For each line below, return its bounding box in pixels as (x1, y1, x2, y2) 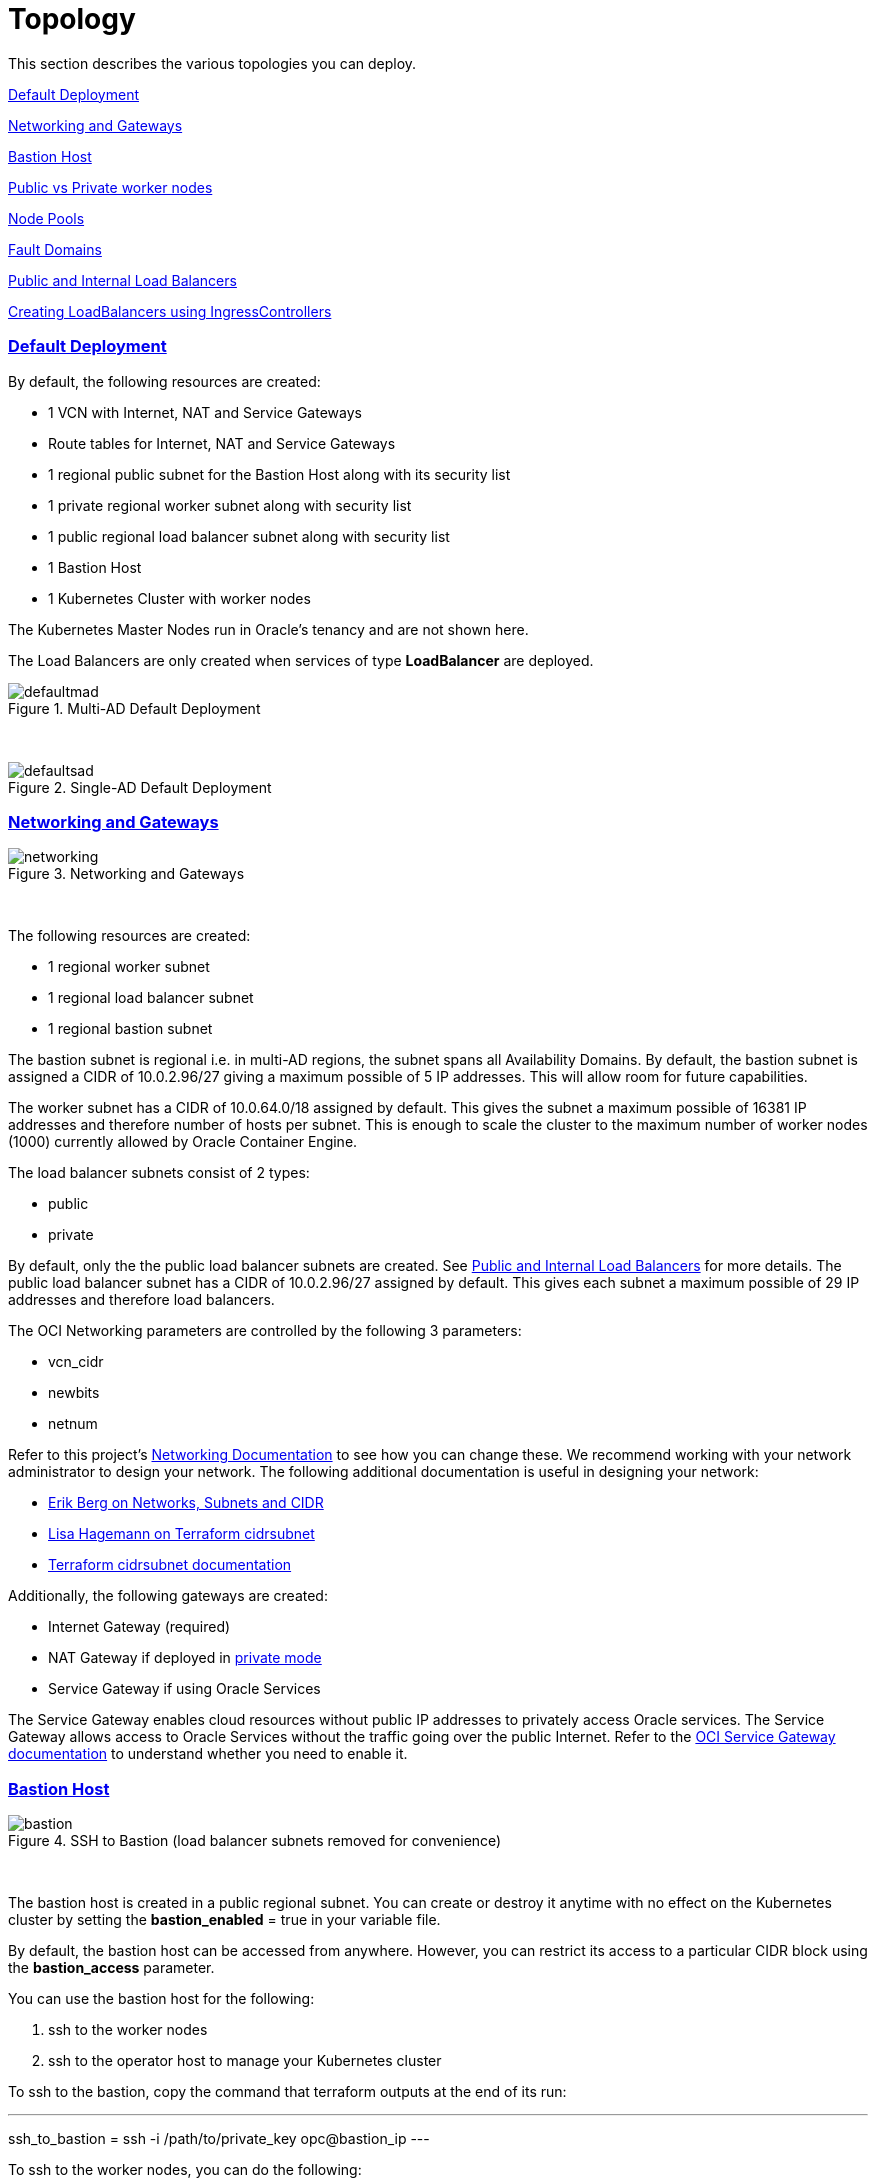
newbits (48, 1384, 100, 1402)
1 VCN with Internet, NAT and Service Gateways (48, 403, 362, 421)
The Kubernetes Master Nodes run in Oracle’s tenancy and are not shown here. (8, 620, 529, 638)
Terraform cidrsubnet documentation (48, 1556, 292, 1574)
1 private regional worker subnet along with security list (48, 496, 412, 514)
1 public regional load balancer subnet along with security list (48, 527, 450, 545)
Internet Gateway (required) (48, 1618, 231, 1636)
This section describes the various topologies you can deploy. (8, 54, 417, 72)
